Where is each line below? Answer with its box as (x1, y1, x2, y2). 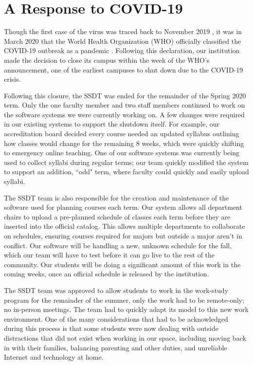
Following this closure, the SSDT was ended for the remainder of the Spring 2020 (4, 90, 246, 100)
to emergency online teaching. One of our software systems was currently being (4, 147, 239, 158)
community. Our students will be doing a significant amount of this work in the (4, 259, 241, 269)
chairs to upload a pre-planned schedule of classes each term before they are (4, 211, 231, 221)
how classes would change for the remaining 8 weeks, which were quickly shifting (4, 138, 244, 148)
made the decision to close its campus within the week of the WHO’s (4, 55, 210, 65)
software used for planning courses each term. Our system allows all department (4, 202, 242, 212)
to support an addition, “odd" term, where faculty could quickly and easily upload (4, 166, 249, 177)
